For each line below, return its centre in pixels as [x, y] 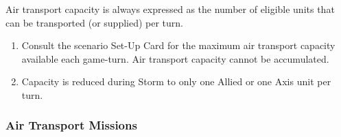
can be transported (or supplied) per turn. [95, 22]
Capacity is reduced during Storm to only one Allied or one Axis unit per [176, 81]
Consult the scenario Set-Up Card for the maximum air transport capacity [178, 45]
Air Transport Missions [71, 125]
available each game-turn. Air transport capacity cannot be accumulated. [175, 58]
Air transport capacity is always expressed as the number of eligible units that [170, 9]
